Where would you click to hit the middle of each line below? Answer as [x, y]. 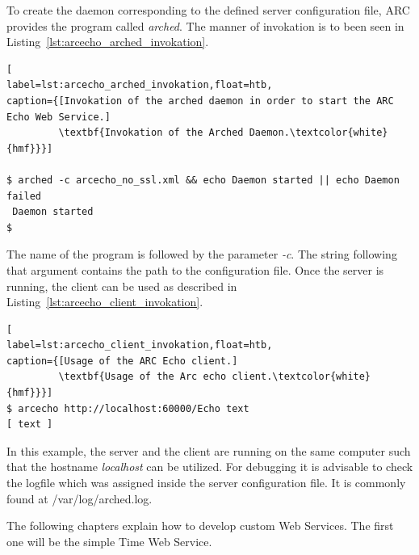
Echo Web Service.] [59, 117]
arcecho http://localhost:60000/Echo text [134, 408]
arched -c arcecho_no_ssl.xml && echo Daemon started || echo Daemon [209, 180]
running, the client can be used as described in [122, 286]
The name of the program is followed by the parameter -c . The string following [202, 254]
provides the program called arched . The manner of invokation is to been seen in [205, 25]
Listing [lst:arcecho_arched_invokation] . [108, 42]
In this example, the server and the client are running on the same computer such [209, 450]
